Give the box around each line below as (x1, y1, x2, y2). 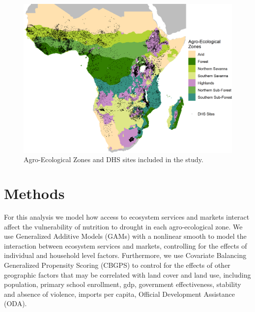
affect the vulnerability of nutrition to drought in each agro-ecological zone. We (4, 221, 243, 231)
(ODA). (4, 298, 27, 309)
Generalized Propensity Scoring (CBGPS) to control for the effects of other (4, 259, 230, 270)
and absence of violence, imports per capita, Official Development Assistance (4, 288, 235, 299)
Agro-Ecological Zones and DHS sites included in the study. (24, 154, 203, 165)
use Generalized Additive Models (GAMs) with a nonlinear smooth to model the (4, 231, 247, 241)
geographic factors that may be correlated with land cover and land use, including (4, 269, 251, 280)
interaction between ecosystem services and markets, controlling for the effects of (4, 240, 247, 251)
